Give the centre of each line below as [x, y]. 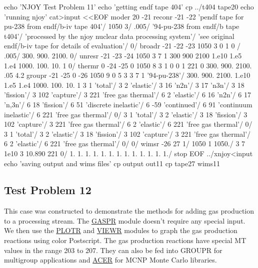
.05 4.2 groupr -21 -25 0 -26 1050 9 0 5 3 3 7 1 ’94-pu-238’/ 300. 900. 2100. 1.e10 [127, 75]
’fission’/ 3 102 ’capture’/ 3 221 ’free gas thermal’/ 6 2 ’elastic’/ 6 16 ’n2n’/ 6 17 [127, 95]
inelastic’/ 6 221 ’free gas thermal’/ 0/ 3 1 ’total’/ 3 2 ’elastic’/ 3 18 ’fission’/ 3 [126, 114]
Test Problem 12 [48, 190]
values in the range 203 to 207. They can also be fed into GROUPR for [113, 250]
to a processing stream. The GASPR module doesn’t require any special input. [125, 220]
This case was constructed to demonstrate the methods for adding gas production [129, 211]
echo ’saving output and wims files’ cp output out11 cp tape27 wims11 [112, 163]
